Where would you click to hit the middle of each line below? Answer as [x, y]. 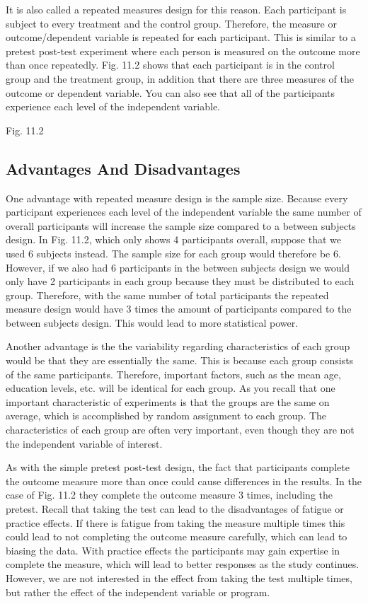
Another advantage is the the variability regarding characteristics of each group [178, 346]
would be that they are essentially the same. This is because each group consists [180, 360]
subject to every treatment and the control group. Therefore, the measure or [171, 23]
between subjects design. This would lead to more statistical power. [152, 322]
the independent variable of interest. [84, 443]
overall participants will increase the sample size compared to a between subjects [181, 225]
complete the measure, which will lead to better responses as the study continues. [183, 564]
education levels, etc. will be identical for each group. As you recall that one [171, 388]
